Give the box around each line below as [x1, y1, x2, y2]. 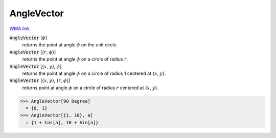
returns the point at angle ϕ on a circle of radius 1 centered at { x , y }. [22, 70, 166, 76]
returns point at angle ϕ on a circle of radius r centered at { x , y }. [22, 85, 158, 91]
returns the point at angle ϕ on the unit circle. [22, 42, 118, 48]
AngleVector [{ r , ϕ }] [9, 49, 56, 55]
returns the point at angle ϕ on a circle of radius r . [22, 56, 128, 62]
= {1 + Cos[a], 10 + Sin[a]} [26, 120, 99, 125]
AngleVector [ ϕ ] [9, 35, 48, 41]
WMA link [9, 25, 30, 32]
